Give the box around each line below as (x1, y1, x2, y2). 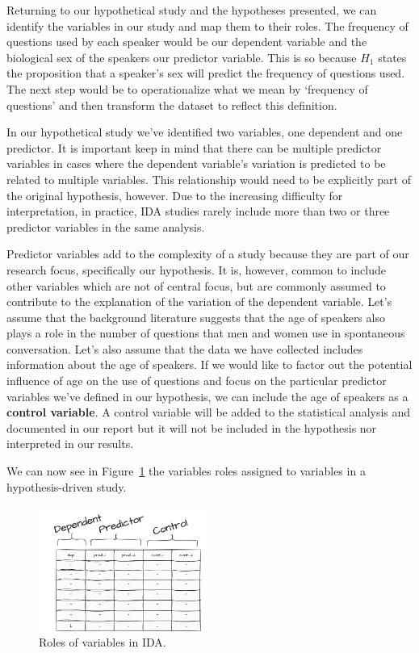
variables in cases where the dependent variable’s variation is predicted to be (6, 155, 386, 172)
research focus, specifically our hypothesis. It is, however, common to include (6, 261, 386, 278)
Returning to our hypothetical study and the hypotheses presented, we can (6, 2, 377, 18)
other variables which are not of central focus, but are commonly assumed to (6, 277, 386, 294)
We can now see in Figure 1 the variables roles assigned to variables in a (6, 463, 366, 479)
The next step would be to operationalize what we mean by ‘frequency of (6, 80, 368, 97)
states (378, 48, 407, 65)
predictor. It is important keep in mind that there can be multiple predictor (6, 139, 382, 156)
